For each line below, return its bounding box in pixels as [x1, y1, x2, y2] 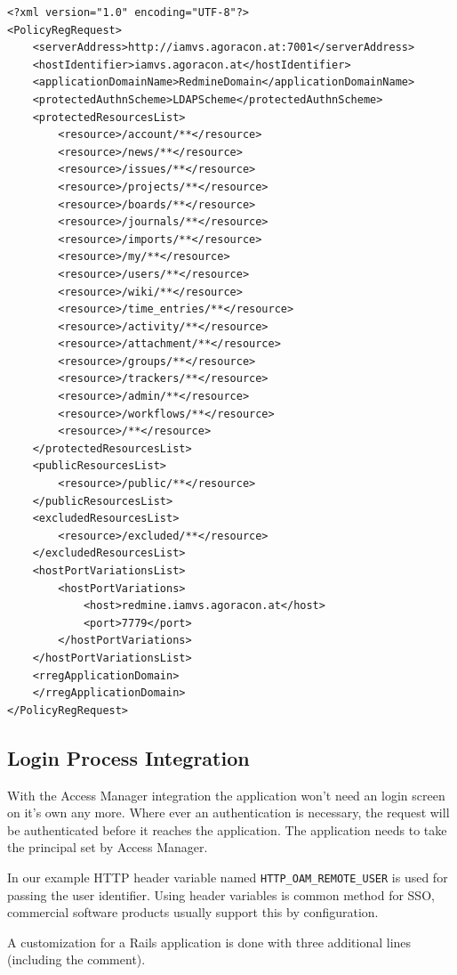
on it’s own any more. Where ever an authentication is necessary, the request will [7, 803, 450, 822]
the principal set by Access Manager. [7, 838, 208, 857]
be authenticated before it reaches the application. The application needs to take [7, 820, 447, 839]
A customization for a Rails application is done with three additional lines [7, 932, 412, 951]
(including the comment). [7, 950, 146, 969]
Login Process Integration [7, 743, 250, 771]
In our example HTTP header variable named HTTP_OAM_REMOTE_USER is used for [7, 867, 448, 886]
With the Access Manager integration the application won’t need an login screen [7, 785, 445, 804]
